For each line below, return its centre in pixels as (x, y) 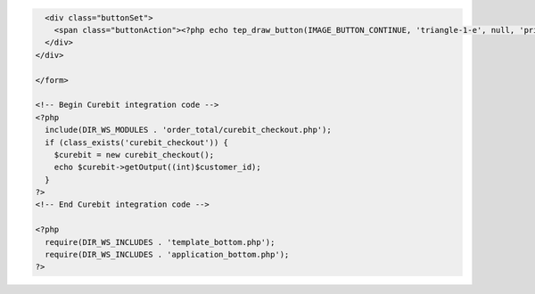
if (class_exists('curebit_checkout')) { (137, 142)
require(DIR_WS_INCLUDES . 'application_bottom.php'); (167, 255)
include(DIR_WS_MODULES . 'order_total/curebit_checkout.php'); (188, 130)
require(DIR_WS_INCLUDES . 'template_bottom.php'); (160, 242)
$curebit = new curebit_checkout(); (134, 155)
